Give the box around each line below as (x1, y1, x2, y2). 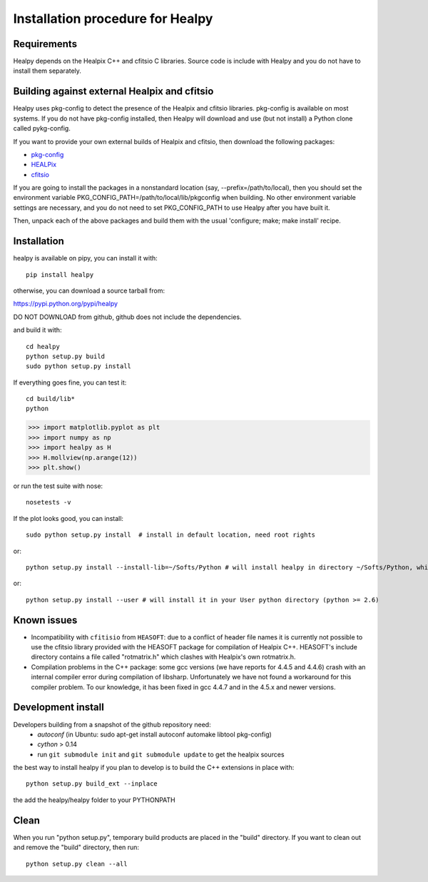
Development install (13, 701, 105, 714)
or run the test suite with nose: (13, 482, 103, 490)
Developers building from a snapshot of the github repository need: (13, 720, 211, 729)
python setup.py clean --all (26, 860, 128, 868)
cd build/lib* (26, 395, 75, 403)
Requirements (13, 38, 78, 50)
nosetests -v (26, 498, 71, 507)
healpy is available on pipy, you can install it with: (13, 254, 158, 263)
